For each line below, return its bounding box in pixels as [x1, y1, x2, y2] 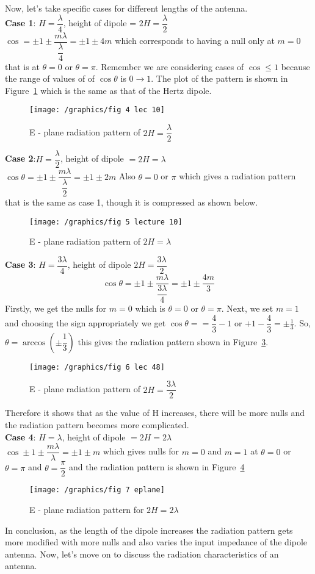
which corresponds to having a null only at [115, 34, 275, 47]
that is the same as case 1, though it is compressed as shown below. [5, 196, 258, 209]
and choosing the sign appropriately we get [5, 317, 166, 329]
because [281, 60, 310, 73]
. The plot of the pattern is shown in [151, 72, 288, 85]
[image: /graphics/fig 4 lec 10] [29, 106, 165, 115]
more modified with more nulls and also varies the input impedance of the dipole [5, 536, 308, 548]
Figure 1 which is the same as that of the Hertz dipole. [5, 84, 212, 96]
